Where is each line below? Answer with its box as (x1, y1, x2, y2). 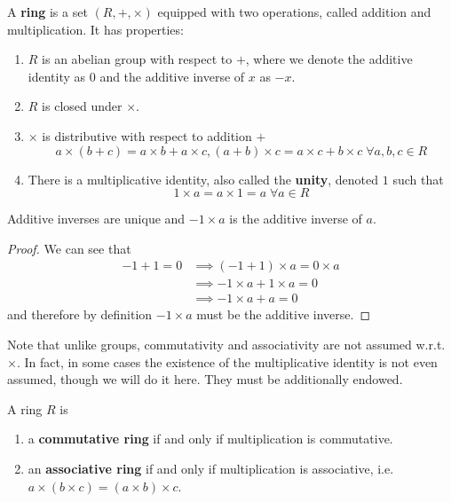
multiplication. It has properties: (7, 20, 184, 38)
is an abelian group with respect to (42, 50, 233, 68)
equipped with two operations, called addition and (157, 3, 431, 20)
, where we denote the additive (245, 50, 413, 68)
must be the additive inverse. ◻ (196, 305, 371, 324)
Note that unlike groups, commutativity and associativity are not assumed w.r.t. (7, 335, 446, 354)
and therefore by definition (7, 305, 153, 324)
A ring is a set (7, 3, 88, 20)
